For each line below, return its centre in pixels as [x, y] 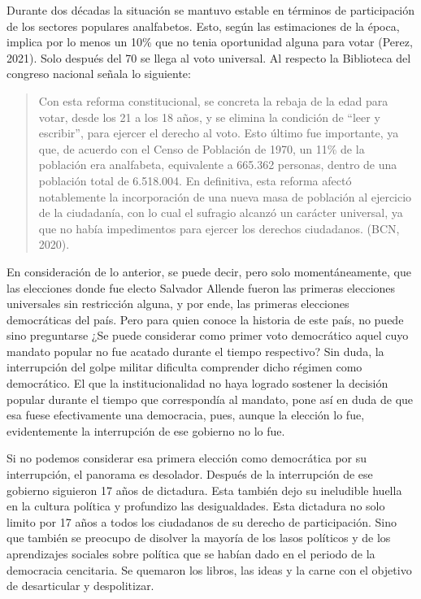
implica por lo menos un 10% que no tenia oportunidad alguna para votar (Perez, [210, 42]
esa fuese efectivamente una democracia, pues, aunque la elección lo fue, [186, 415]
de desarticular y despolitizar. [80, 586]
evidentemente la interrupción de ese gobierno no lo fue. [146, 430]
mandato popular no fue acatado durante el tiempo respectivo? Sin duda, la [195, 351]
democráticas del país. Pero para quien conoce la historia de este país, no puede [205, 319]
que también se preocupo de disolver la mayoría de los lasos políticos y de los [199, 538]
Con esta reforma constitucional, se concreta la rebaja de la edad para [213, 100]
